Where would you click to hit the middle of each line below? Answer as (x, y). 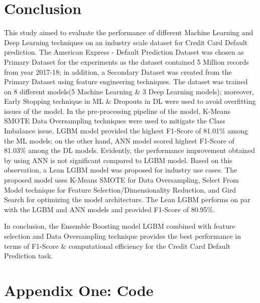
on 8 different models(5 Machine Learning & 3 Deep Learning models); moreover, (129, 91)
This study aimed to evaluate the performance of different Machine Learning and (129, 32)
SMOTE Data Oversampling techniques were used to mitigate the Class (115, 121)
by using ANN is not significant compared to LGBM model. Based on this (118, 160)
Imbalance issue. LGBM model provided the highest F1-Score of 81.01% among (126, 131)
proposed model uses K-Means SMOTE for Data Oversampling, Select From (121, 180)
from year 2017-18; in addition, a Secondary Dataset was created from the (118, 71)
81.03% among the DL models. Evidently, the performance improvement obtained (130, 150)
